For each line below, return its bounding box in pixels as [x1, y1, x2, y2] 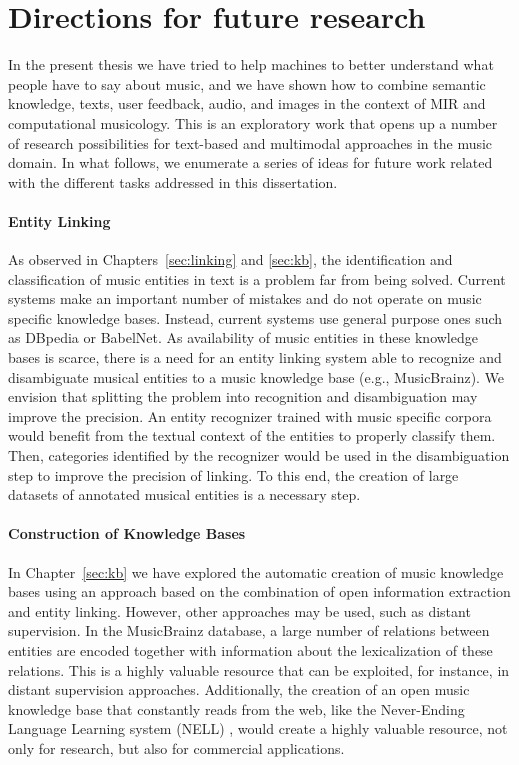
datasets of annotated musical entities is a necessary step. [8, 484, 361, 505]
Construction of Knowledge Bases [8, 523, 246, 544]
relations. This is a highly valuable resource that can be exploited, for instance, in [8, 659, 510, 680]
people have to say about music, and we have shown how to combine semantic [8, 73, 486, 94]
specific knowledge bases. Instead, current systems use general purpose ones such [8, 307, 503, 328]
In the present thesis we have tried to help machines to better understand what [8, 54, 494, 75]
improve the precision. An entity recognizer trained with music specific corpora [8, 405, 492, 426]
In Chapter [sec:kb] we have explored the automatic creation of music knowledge [8, 561, 504, 582]
